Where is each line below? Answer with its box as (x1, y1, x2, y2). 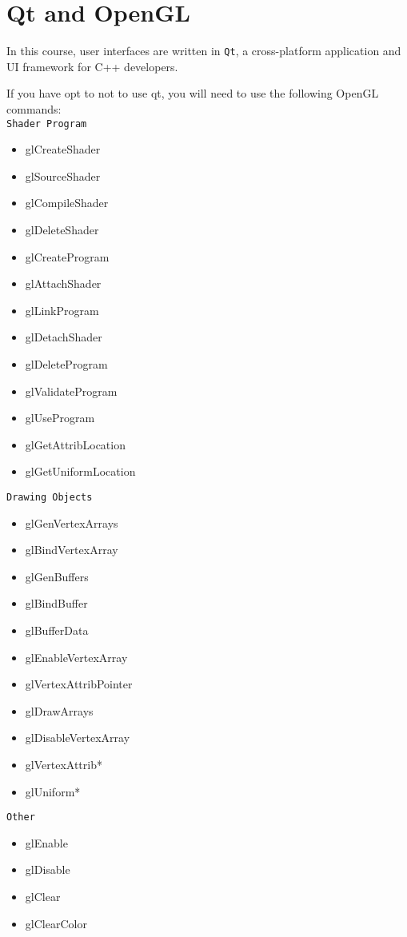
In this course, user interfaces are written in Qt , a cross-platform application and (6, 42, 401, 59)
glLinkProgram (25, 301, 99, 318)
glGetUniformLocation (25, 463, 136, 480)
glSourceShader (25, 167, 101, 184)
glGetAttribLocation (25, 436, 126, 453)
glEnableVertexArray (25, 648, 128, 665)
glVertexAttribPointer (25, 676, 133, 692)
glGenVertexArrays (25, 514, 118, 531)
